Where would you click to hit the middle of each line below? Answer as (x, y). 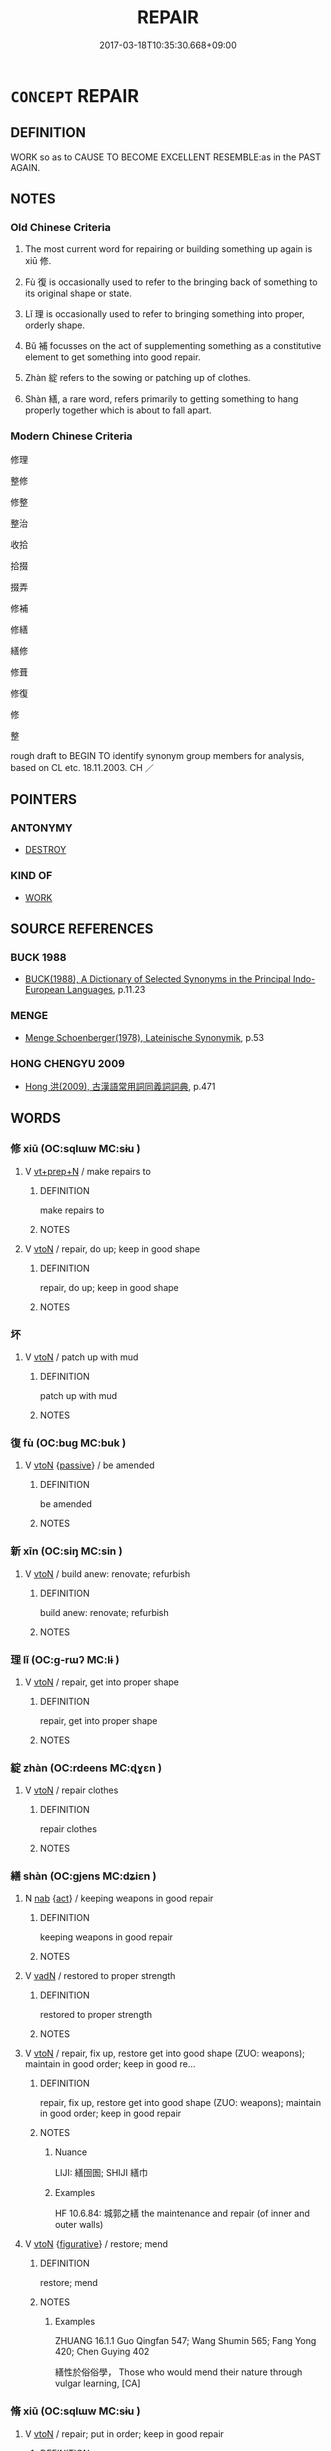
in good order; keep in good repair (110, 2113)
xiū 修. (38, 261)
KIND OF (31, 876)
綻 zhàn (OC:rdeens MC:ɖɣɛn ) (86, 1768)
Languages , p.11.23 (106, 990)
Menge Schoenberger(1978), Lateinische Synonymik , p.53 (144, 1037)
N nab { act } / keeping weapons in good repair (119, 1898)
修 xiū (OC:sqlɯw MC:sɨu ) (75, 1149)
